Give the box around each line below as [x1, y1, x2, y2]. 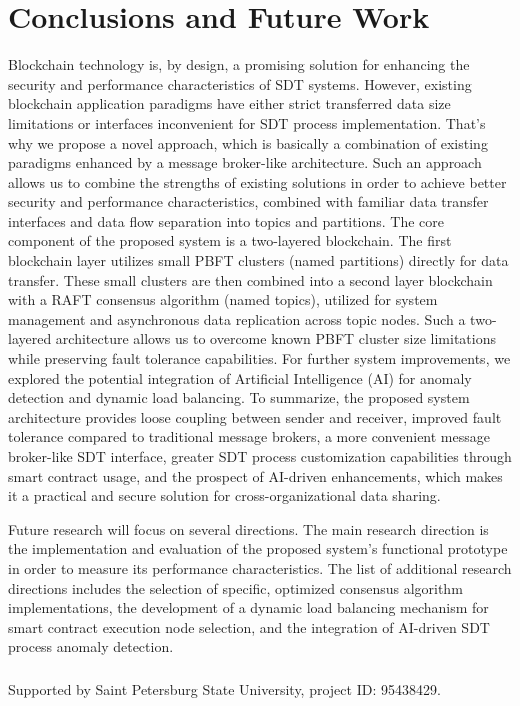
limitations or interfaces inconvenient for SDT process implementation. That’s [8, 112, 486, 133]
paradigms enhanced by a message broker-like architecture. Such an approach [8, 152, 482, 173]
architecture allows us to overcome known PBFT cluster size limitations [55, 328, 496, 349]
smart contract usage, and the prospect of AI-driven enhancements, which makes [8, 465, 503, 486]
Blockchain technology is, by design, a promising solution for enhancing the [8, 54, 470, 75]
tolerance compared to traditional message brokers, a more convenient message [8, 426, 490, 447]
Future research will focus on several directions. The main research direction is [8, 518, 489, 539]
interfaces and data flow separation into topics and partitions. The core [8, 210, 445, 231]
